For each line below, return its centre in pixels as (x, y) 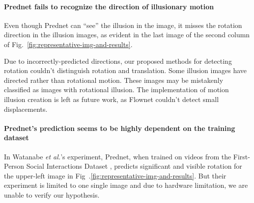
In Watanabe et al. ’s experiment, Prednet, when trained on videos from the (118, 156)
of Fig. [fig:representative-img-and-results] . (68, 44)
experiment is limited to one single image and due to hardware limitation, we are (126, 185)
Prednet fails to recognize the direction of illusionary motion (109, 6)
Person (14, 166)
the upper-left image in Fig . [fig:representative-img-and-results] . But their (115, 175)
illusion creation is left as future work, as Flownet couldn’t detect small (112, 99)
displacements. (26, 109)
